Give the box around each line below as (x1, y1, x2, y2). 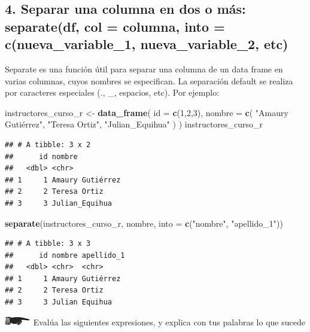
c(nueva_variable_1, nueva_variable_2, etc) (5, 35, 288, 53)
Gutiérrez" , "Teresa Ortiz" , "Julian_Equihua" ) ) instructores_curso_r (5, 118, 263, 130)
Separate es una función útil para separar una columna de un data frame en (5, 62, 283, 75)
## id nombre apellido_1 (5, 251, 125, 260)
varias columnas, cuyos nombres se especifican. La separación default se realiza (5, 74, 293, 87)
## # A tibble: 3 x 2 (5, 140, 91, 149)
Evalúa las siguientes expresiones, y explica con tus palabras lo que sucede (33, 315, 305, 328)
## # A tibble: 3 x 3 (5, 239, 91, 248)
